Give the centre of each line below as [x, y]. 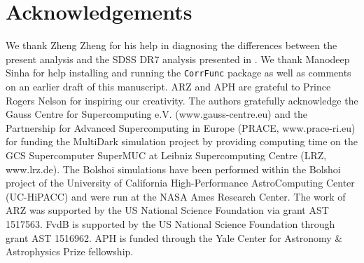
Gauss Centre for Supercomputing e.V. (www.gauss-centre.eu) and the [157, 114]
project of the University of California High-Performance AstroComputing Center [180, 183]
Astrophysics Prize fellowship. [70, 251]
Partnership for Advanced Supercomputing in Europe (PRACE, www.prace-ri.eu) [181, 127]
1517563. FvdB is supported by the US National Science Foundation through [170, 223]
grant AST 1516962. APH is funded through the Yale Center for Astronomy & [174, 237]
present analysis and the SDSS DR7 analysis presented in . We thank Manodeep [178, 59]
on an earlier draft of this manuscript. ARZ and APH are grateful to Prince [168, 86]
